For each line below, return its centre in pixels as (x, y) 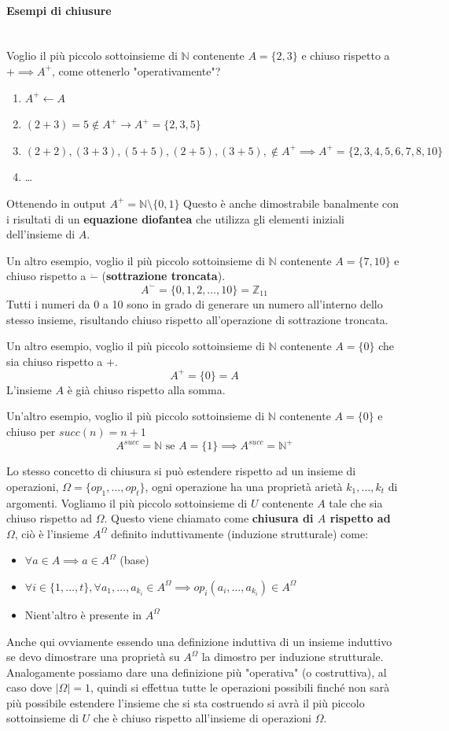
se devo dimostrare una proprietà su (93, 657)
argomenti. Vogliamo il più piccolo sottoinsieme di (127, 502)
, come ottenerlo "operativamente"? (136, 70)
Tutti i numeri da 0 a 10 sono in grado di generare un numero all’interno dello (195, 303)
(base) (134, 560)
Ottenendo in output (56, 203)
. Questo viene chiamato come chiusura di (209, 518)
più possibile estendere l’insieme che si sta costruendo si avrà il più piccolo (186, 702)
